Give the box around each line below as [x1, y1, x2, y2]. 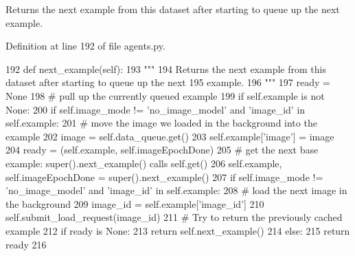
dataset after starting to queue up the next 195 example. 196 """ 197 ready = [5, 75, 330, 89]
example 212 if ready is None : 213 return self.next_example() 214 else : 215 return [5, 223, 350, 237]
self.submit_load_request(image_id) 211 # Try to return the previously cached [5, 210, 343, 224]
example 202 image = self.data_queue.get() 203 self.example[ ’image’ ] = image [5, 129, 334, 143]
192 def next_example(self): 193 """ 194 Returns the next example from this [5, 61, 326, 76]
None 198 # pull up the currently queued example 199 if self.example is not [5, 88, 325, 103]
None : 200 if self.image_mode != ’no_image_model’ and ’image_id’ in [5, 102, 306, 116]
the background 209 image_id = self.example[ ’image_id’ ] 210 [5, 196, 264, 211]
